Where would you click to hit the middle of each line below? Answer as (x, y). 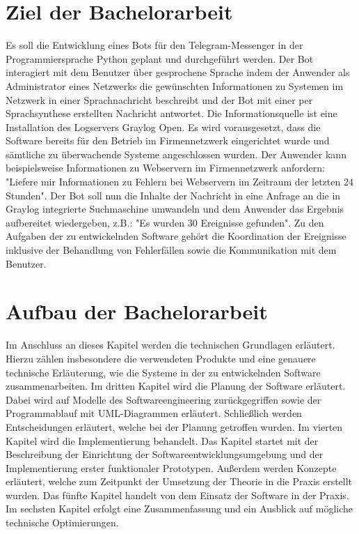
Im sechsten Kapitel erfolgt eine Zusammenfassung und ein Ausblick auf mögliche (179, 509)
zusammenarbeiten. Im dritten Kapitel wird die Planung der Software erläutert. (176, 386)
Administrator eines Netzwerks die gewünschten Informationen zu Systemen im (175, 85)
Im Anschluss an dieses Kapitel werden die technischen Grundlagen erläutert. (170, 345)
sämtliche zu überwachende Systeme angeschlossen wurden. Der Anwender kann (176, 154)
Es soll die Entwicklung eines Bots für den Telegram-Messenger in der (154, 45)
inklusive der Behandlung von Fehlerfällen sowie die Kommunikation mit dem (171, 250)
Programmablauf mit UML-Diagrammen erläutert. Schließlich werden (154, 413)
